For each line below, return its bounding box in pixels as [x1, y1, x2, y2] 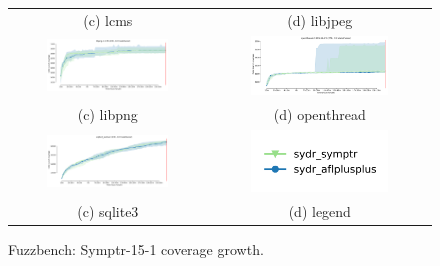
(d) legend [288, 201, 351, 222]
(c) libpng [77, 103, 138, 124]
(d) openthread [273, 103, 366, 124]
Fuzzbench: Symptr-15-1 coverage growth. [8, 239, 264, 260]
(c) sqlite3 [77, 201, 139, 222]
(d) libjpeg [287, 9, 353, 30]
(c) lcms [83, 9, 133, 30]
